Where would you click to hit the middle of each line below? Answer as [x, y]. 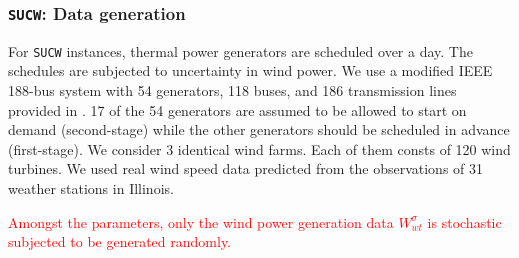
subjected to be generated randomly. [120, 241]
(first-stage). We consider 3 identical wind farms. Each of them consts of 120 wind [259, 148]
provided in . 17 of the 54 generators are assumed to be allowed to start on [237, 109]
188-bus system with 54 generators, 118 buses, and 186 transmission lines [232, 90]
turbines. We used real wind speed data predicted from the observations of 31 [246, 168]
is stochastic [464, 221]
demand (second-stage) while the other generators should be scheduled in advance [259, 129]
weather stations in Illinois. [91, 188]
